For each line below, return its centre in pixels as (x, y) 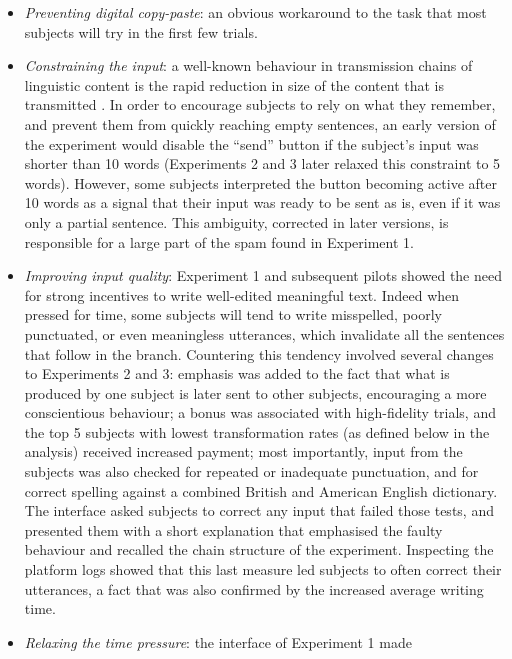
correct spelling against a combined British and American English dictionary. (261, 490)
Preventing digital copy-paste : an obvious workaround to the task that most (255, 12)
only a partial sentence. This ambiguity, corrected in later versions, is (236, 221)
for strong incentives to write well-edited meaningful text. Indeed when (242, 294)
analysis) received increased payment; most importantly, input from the (243, 451)
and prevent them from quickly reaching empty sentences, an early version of (260, 123)
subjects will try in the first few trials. (141, 31)
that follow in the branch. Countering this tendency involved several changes (259, 353)
